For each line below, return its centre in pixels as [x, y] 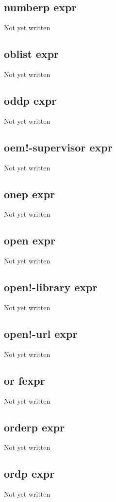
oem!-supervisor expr [58, 147]
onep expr [30, 194]
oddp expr [30, 100]
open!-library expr [51, 287]
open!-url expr [41, 333]
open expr [30, 240]
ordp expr [29, 474]
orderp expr [34, 427]
